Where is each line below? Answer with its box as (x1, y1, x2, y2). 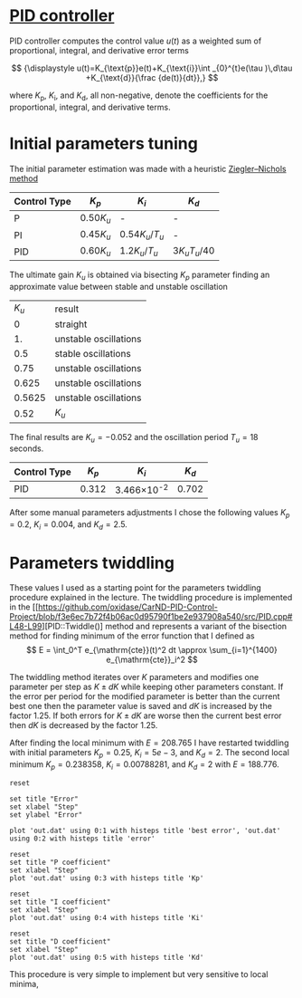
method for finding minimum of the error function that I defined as (9, 630, 255, 641)
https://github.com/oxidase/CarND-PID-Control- (37, 601, 219, 612)
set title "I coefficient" (9, 897, 111, 907)
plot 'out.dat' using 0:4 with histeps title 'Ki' (9, 914, 204, 923)
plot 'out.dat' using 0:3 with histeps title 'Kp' (9, 874, 204, 883)
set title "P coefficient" (9, 858, 111, 868)
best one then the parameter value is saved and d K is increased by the (9, 701, 273, 712)
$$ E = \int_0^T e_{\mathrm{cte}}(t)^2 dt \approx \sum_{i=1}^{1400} (26, 645, 278, 656)
